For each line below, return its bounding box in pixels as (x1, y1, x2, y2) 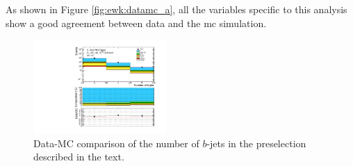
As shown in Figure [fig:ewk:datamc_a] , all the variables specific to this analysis (6, 2, 347, 16)
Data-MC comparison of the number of (33, 135, 199, 150)
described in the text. (33, 149, 124, 164)
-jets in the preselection (206, 135, 306, 150)
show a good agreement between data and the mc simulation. (6, 15, 267, 30)
